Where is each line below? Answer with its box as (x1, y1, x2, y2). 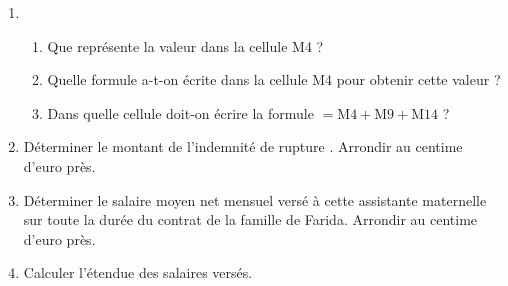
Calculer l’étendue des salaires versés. (23, 262, 253, 283)
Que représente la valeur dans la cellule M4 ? (47, 35, 324, 56)
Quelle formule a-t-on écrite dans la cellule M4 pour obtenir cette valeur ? (47, 69, 501, 90)
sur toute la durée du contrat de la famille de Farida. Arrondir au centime (23, 209, 478, 230)
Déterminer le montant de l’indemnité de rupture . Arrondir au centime (23, 136, 463, 157)
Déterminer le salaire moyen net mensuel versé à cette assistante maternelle (23, 189, 487, 210)
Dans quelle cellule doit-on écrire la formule (47, 102, 314, 123)
